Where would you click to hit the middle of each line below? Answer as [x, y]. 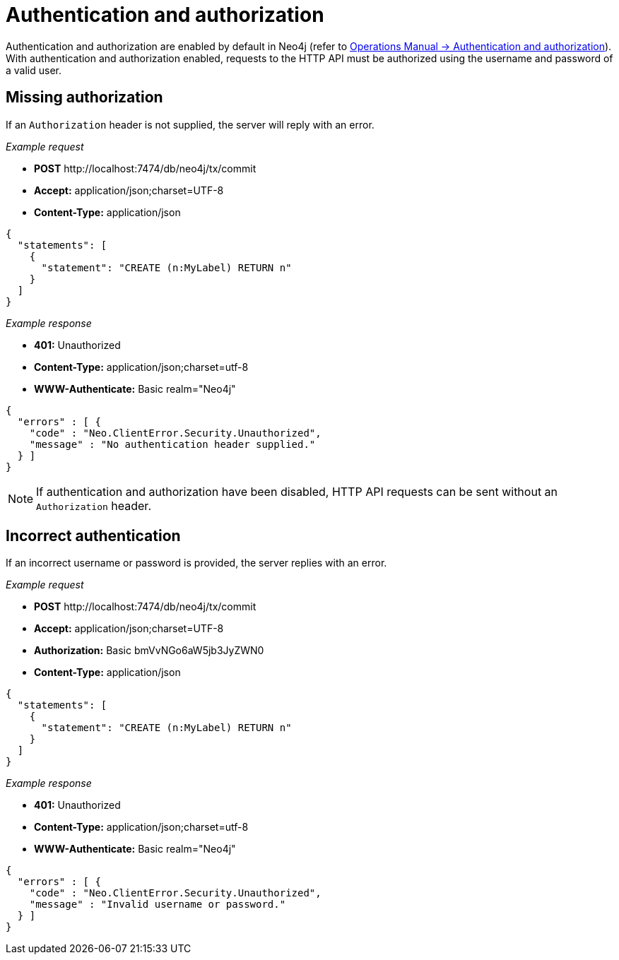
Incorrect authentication [93, 536]
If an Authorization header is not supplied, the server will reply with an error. [190, 124]
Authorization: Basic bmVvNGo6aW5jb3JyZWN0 [149, 651]
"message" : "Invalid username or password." [158, 905]
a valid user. [34, 70]
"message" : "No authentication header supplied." [172, 444]
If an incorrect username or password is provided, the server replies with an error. [196, 563]
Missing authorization [84, 97]
